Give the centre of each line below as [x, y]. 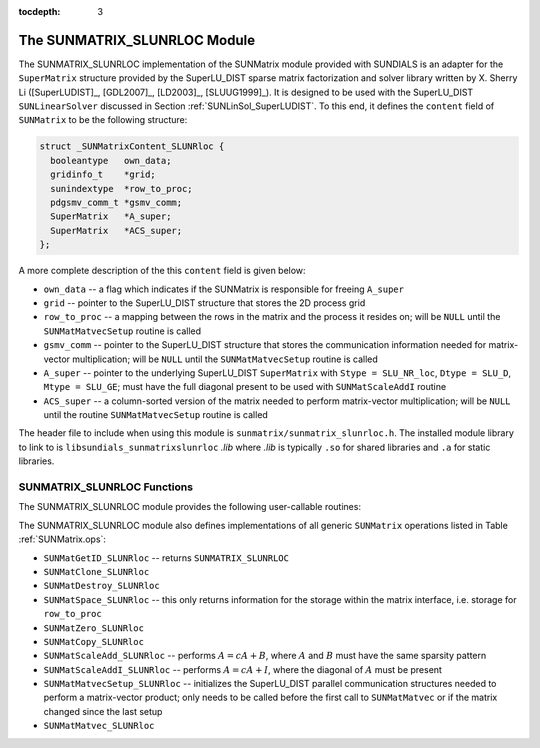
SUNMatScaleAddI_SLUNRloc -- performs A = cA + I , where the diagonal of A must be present [242, 669]
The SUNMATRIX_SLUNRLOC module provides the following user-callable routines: [190, 507]
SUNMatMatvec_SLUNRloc [99, 726]
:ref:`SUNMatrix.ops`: [62, 539]
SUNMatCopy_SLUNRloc [94, 641]
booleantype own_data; [111, 160]
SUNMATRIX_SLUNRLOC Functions [106, 487]
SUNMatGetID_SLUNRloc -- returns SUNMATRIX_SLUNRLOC [166, 557]
